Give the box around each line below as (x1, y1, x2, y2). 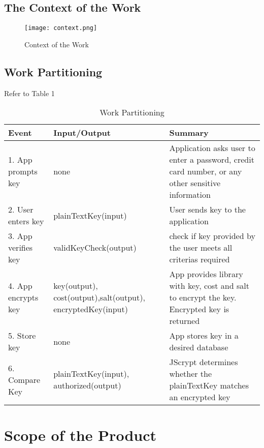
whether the (169, 368, 212, 380)
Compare (8, 373, 41, 385)
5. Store (8, 330, 36, 342)
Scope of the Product (4, 425, 156, 445)
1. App (8, 154, 32, 166)
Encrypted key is (169, 303, 229, 315)
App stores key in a (169, 330, 239, 342)
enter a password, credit (169, 154, 254, 166)
